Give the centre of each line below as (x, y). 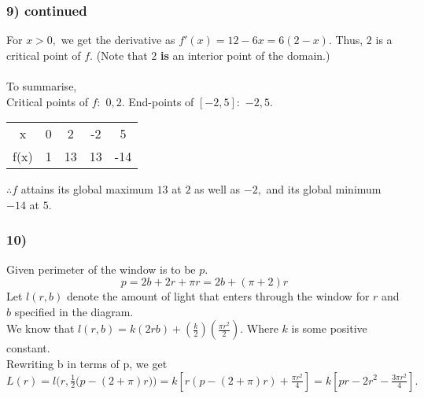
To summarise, (42, 86)
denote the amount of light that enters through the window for (218, 296)
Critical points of (47, 101)
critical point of (44, 55)
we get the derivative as (118, 40)
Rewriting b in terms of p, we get (87, 363)
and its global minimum (324, 189)
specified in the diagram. (74, 311)
